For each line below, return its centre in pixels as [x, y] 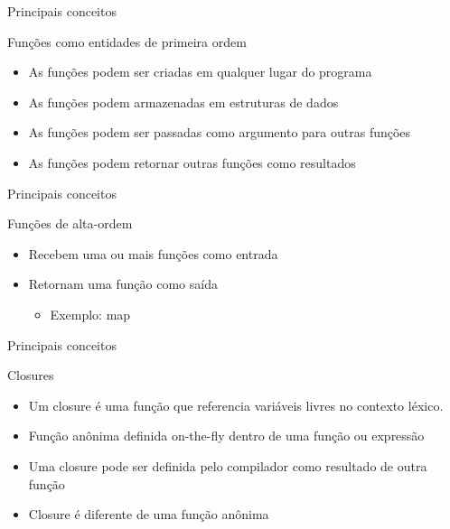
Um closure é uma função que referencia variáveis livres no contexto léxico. [236, 405]
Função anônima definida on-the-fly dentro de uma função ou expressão [226, 436]
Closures [31, 375]
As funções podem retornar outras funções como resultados [192, 162]
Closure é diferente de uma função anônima [149, 514]
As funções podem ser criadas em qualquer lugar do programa [200, 72]
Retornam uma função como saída [123, 284]
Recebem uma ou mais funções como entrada [153, 253]
